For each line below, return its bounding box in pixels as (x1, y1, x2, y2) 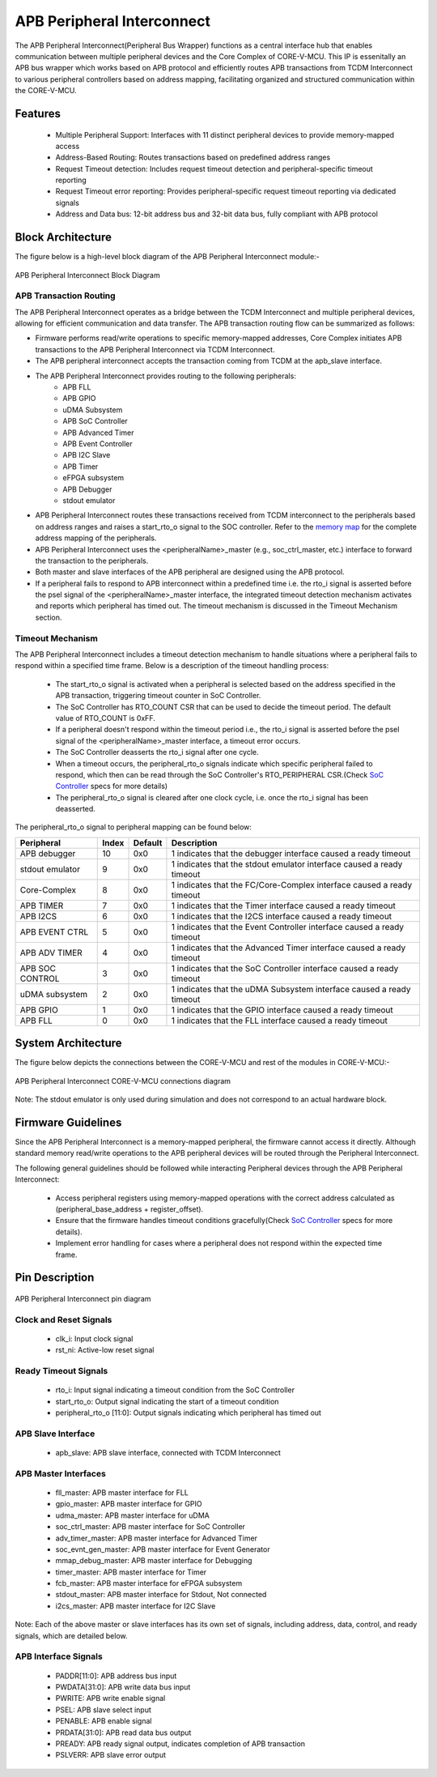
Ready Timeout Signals (15, 1366, 108, 1377)
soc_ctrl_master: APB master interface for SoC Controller (55, 1522, 246, 1532)
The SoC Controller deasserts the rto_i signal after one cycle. (55, 748, 259, 757)
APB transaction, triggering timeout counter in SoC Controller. (55, 691, 261, 701)
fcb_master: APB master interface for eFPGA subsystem (55, 1579, 243, 1588)
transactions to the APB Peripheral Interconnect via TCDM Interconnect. (35, 344, 275, 354)
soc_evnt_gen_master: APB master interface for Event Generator (55, 1544, 270, 1554)
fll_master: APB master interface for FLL (55, 1487, 189, 1498)
